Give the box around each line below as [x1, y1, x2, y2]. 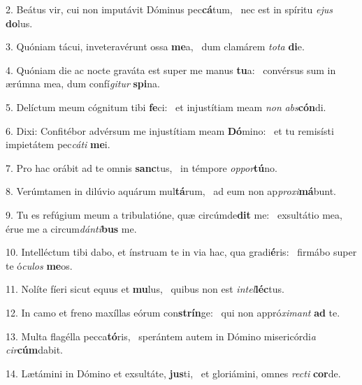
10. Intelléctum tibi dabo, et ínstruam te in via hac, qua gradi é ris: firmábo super [6, 245, 357, 259]
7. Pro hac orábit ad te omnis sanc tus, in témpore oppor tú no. [6, 160, 277, 175]
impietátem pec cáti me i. [6, 137, 110, 152]
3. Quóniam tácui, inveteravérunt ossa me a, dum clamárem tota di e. [6, 39, 305, 54]
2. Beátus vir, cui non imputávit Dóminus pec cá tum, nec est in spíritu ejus [6, 2, 333, 16]
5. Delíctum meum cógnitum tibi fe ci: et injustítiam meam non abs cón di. [6, 99, 326, 114]
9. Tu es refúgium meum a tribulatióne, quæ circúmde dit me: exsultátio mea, [6, 207, 342, 221]
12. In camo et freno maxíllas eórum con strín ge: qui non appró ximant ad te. [6, 305, 340, 319]
